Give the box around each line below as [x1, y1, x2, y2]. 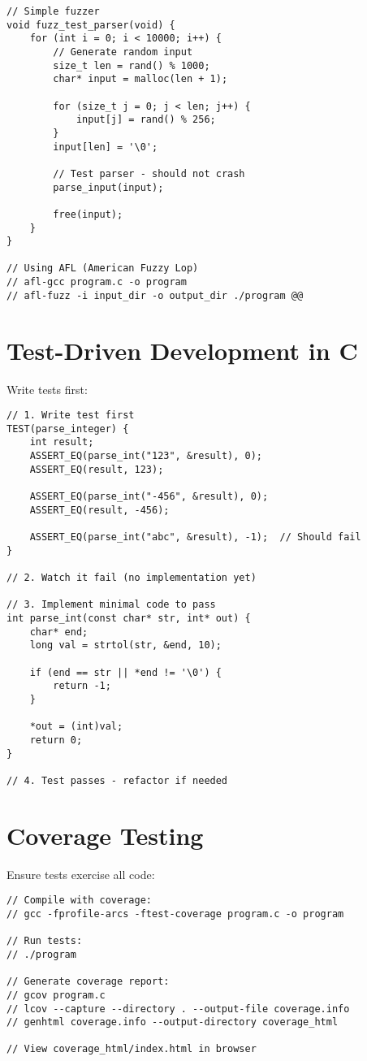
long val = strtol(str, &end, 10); [29, 639, 222, 652]
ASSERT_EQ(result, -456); [29, 504, 170, 516]
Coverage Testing [6, 818, 204, 851]
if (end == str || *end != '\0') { [29, 666, 222, 678]
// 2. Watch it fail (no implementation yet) [6, 572, 257, 584]
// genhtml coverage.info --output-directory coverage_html [6, 1016, 339, 1029]
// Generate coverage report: [6, 976, 170, 988]
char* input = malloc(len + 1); [53, 73, 228, 85]
